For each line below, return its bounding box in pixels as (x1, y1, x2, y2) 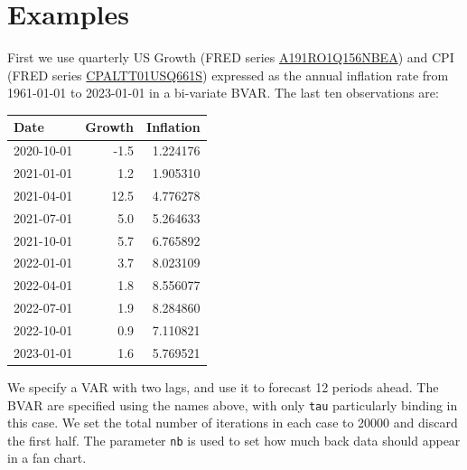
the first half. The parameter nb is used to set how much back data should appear (7, 430, 461, 449)
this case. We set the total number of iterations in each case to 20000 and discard (7, 413, 458, 432)
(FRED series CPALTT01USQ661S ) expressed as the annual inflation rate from (7, 65, 449, 84)
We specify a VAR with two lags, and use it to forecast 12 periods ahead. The (7, 377, 439, 396)
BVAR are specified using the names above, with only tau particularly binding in (7, 395, 458, 414)
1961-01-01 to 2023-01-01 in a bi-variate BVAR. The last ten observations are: (7, 83, 439, 102)
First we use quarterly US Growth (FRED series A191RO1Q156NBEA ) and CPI (7, 48, 454, 67)
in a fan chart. (7, 448, 87, 467)
